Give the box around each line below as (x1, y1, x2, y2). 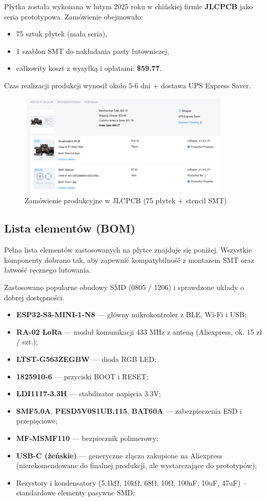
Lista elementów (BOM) (4, 220, 136, 236)
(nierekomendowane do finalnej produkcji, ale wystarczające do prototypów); (16, 460, 257, 471)
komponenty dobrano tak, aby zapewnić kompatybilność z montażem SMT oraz (4, 254, 254, 265)
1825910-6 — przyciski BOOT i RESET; (16, 371, 149, 381)
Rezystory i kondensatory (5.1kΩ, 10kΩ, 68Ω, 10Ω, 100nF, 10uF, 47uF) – (16, 477, 247, 488)
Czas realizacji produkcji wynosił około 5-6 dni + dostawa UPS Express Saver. (4, 80, 251, 90)
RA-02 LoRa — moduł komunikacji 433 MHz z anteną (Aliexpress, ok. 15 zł (16, 326, 262, 337)
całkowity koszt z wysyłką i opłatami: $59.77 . (16, 63, 162, 73)
